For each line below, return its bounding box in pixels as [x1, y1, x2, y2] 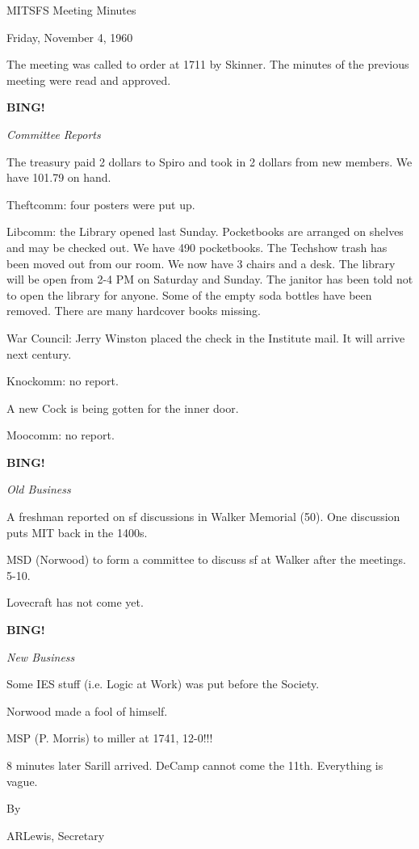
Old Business [6, 481, 71, 498]
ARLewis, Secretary [6, 826, 105, 843]
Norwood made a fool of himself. [6, 702, 168, 719]
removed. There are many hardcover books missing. [6, 302, 262, 319]
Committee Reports [6, 125, 101, 142]
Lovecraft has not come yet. [6, 594, 144, 611]
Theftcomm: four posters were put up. [6, 195, 195, 212]
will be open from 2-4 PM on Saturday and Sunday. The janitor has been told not [6, 271, 413, 288]
